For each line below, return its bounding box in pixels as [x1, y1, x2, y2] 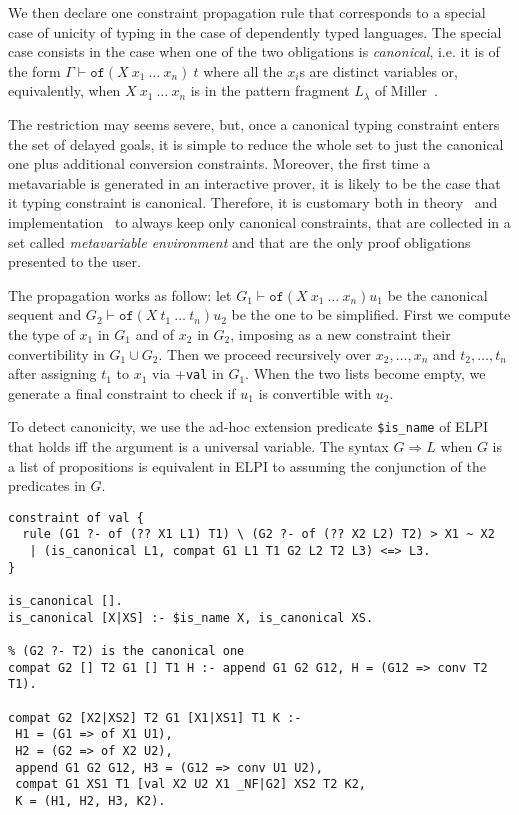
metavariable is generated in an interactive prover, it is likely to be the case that [8, 172, 501, 193]
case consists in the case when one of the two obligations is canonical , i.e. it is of [8, 41, 500, 62]
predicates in [8, 475, 86, 496]
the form [8, 60, 61, 81]
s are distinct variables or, [299, 60, 458, 81]
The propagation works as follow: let [8, 284, 232, 305]
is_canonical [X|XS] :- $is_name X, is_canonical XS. [8, 610, 374, 625]
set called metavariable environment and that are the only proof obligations [8, 231, 471, 252]
